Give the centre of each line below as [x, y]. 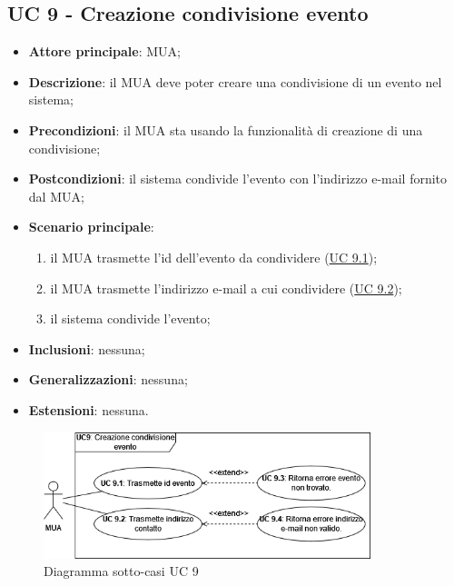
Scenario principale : [91, 227]
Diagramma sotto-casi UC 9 [121, 571]
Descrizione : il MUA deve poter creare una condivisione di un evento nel [235, 81]
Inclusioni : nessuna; [87, 348]
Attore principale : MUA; [104, 51]
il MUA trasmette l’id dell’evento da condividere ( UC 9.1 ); [214, 257]
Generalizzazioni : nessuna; [108, 379]
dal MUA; [56, 196]
